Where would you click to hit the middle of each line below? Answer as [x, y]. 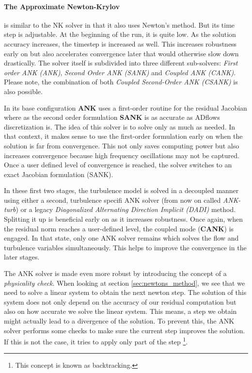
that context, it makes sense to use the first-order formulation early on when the [123, 136]
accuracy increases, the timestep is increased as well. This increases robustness [120, 43]
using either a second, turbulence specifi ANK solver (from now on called [112, 200]
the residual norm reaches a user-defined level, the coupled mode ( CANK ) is [119, 228]
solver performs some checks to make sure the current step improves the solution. [125, 330]
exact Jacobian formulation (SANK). [59, 174]
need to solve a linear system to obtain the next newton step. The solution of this [125, 292]
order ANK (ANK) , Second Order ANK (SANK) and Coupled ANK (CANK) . [120, 72]
